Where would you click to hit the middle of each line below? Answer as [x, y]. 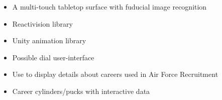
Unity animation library [49, 40]
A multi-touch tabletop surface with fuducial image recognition [109, 7]
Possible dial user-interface [53, 57]
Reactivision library [42, 23]
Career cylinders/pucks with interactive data [81, 91]
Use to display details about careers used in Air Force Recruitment [115, 74]
